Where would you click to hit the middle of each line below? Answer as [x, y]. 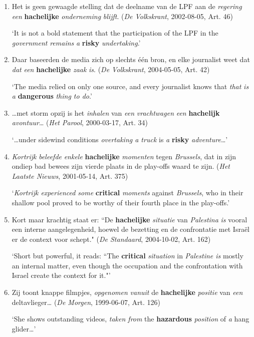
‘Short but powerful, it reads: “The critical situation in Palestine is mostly [128, 256]
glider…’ [24, 328]
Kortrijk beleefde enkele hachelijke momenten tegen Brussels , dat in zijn [124, 156]
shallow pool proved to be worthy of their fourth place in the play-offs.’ [121, 202]
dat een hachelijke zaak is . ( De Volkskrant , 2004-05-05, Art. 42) [111, 69]
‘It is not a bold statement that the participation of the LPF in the [115, 33]
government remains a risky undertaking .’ [76, 42]
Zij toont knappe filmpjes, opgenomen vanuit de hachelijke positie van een [127, 292]
